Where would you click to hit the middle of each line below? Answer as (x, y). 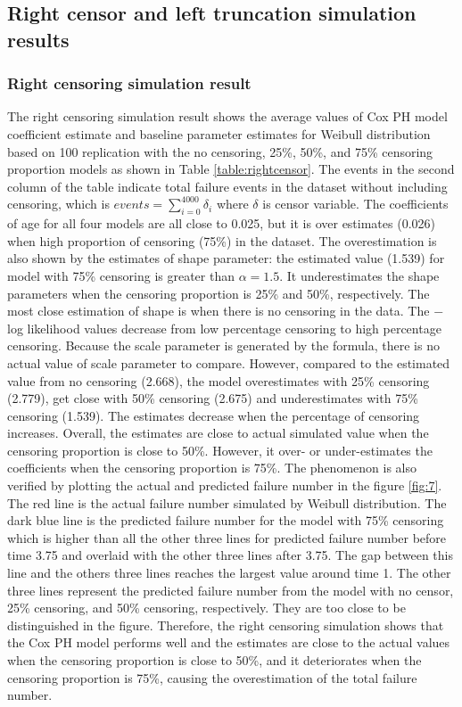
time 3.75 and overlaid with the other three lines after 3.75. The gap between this (231, 555)
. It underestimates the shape (359, 275)
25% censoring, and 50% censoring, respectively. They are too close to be (206, 608)
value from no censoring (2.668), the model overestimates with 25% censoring (219, 380)
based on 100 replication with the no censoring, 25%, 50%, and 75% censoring (220, 151)
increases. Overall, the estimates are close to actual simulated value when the (218, 433)
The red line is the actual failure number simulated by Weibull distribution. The (227, 502)
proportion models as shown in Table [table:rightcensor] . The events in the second (231, 169)
